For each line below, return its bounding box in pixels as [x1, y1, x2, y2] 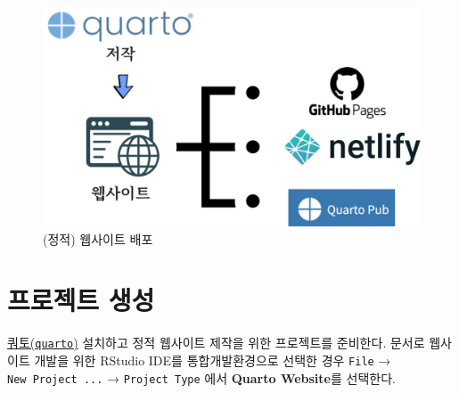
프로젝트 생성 [7, 282, 155, 318]
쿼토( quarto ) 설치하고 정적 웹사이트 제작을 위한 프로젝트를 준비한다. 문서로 [7, 333, 425, 352]
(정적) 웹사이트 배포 [43, 229, 153, 248]
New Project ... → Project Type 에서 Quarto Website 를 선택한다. [7, 368, 396, 387]
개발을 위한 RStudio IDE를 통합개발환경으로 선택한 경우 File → [34, 350, 391, 369]
